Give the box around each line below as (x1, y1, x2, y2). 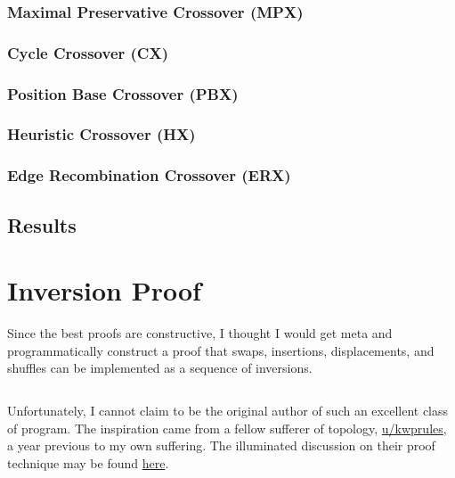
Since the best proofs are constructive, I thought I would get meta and (7, 324, 393, 342)
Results (7, 210, 77, 238)
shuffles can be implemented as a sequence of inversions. (7, 358, 313, 377)
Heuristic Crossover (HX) (7, 123, 196, 145)
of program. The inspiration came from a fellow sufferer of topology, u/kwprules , (7, 418, 447, 437)
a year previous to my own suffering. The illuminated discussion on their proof (7, 436, 435, 455)
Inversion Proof (7, 272, 201, 309)
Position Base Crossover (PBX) (7, 82, 239, 104)
